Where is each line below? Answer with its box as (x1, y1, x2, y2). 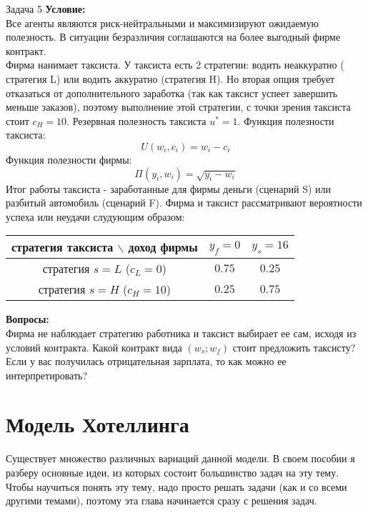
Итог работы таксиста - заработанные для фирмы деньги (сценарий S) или (6, 181, 331, 196)
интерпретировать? (6, 367, 88, 382)
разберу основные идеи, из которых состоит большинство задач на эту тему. (6, 465, 339, 479)
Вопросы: (6, 312, 49, 327)
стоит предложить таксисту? (232, 339, 356, 354)
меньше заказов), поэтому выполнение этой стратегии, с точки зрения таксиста (6, 99, 351, 114)
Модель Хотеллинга (6, 409, 189, 439)
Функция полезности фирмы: (6, 151, 132, 166)
